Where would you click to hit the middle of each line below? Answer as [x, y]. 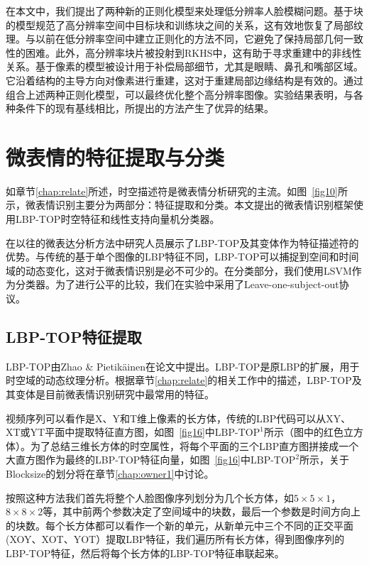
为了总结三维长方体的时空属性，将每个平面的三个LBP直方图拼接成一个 [194, 445]
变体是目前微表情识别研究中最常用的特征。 [115, 394]
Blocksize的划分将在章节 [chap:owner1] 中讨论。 [110, 473]
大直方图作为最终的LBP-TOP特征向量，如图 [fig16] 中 [128, 460]
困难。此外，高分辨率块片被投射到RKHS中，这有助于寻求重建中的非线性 [193, 52]
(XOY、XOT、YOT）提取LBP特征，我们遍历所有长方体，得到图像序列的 [175, 539]
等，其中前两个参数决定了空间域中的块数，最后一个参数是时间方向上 [202, 511]
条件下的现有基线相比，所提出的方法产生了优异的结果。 [144, 108]
